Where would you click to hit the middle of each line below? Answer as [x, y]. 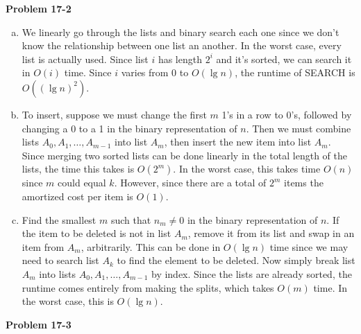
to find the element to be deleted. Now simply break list [236, 260]
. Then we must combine [299, 128]
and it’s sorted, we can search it [284, 59]
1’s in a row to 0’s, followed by [287, 114]
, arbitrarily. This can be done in [151, 246]
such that [131, 219]
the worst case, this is [68, 301]
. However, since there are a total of [190, 183]
